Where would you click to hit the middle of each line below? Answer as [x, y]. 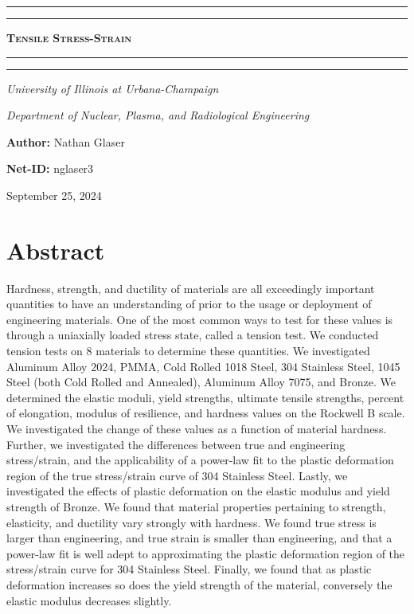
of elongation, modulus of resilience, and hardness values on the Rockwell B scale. [206, 413]
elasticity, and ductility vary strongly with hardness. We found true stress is [191, 522]
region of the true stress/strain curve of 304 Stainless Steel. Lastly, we [177, 475]
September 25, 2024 [54, 195]
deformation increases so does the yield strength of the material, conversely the [199, 584]
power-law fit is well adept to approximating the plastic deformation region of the [206, 553]
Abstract [56, 250]
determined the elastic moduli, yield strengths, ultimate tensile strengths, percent [205, 397]
